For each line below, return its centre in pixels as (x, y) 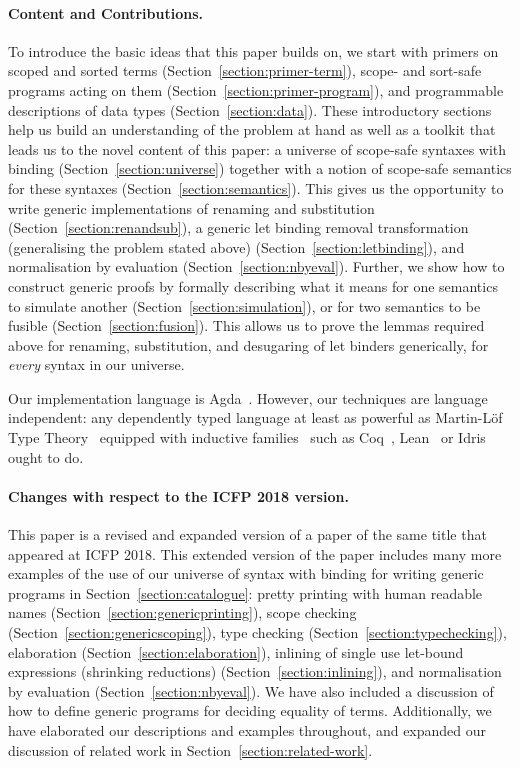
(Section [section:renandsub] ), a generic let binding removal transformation (238, 227)
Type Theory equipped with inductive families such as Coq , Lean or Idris (247, 437)
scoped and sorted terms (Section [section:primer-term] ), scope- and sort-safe (245, 70)
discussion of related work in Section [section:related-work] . (190, 749)
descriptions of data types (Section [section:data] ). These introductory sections (250, 109)
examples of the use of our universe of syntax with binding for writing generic (246, 573)
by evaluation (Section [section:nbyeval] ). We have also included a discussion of (251, 690)
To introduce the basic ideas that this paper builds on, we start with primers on (253, 50)
